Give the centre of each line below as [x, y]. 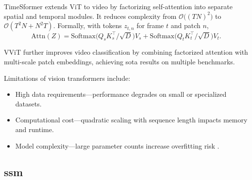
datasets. [28, 103]
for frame [150, 25]
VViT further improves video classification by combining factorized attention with [126, 52]
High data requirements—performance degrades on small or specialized [121, 94]
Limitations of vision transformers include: [67, 78]
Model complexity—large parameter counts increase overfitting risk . [117, 145]
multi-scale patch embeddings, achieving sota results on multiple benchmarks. [119, 62]
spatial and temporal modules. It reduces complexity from [90, 16]
